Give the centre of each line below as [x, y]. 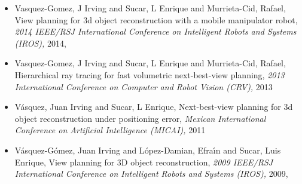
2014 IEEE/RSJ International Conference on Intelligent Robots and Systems [155, 31]
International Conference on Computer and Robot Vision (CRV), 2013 [144, 86]
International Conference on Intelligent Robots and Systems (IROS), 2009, [151, 174]
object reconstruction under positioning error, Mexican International [140, 118]
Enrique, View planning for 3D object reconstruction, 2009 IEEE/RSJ [144, 162]
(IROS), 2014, [40, 43]
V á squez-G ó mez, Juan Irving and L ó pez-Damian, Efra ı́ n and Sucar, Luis [148, 150]
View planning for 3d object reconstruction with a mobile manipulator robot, [156, 19]
